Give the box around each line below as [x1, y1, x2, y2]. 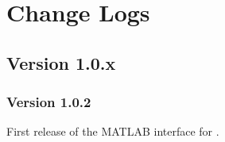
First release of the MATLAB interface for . [6, 123, 219, 140]
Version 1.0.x [6, 50, 116, 75]
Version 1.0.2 [6, 92, 91, 112]
